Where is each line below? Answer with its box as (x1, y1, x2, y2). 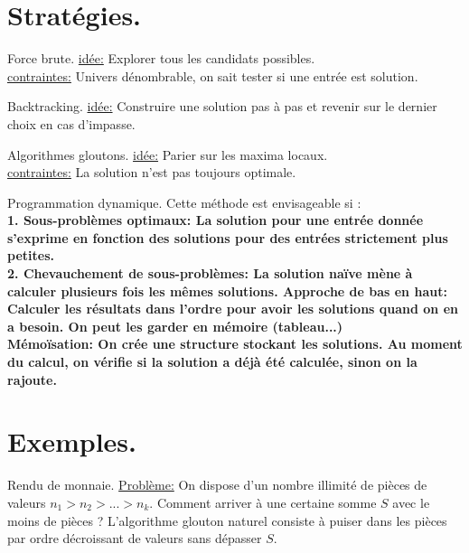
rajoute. (7, 370, 57, 389)
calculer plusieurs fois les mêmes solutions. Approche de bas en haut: (7, 281, 447, 300)
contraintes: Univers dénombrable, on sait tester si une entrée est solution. (7, 66, 418, 85)
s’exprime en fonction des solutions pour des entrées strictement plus (7, 228, 448, 247)
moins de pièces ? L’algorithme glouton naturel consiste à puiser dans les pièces (7, 511, 447, 530)
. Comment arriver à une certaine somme (149, 492, 377, 511)
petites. (7, 246, 54, 265)
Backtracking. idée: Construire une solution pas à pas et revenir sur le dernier (7, 97, 437, 116)
